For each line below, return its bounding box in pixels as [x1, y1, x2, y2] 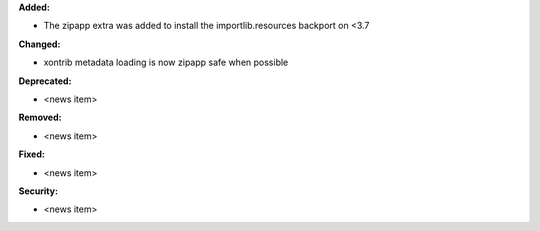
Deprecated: [18, 75, 72, 87]
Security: [18, 185, 59, 197]
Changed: [18, 38, 61, 50]
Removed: [18, 111, 62, 124]
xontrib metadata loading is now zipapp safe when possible [43, 56, 289, 69]
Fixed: [18, 148, 45, 160]
